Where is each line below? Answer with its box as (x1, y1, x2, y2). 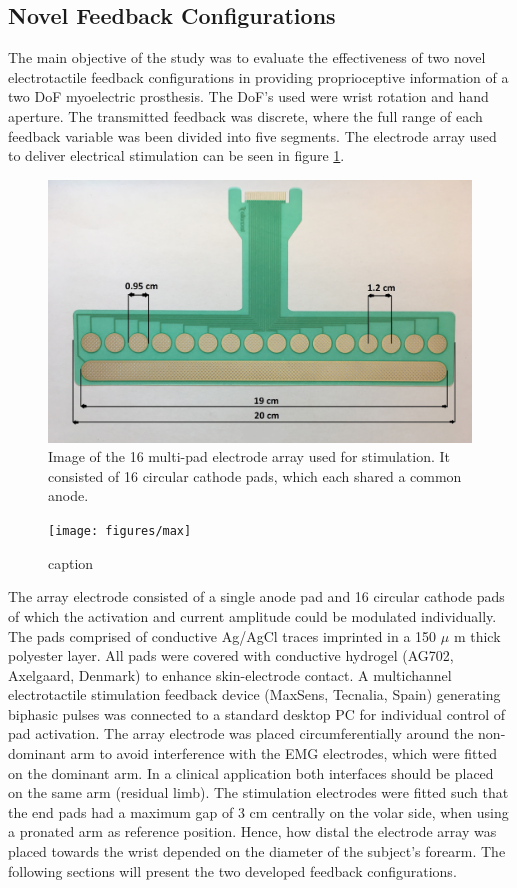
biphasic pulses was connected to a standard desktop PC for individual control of (8, 703, 506, 724)
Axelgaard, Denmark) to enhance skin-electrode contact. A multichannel (8, 664, 452, 685)
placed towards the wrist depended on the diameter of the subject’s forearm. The (8, 841, 506, 862)
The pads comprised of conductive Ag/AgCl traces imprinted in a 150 (8, 625, 437, 646)
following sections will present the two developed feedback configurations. (8, 860, 457, 881)
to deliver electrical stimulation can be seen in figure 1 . (8, 145, 345, 166)
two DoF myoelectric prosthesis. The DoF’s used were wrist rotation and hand (8, 86, 489, 107)
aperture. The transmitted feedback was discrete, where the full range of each (8, 105, 483, 126)
